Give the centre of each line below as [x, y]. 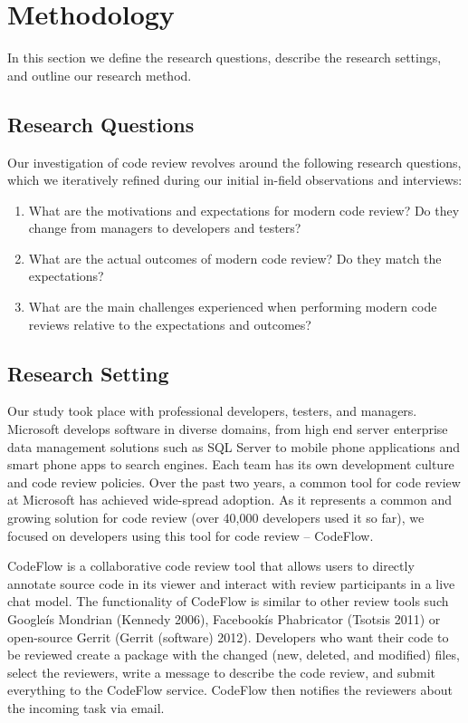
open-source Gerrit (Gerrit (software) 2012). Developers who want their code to [228, 636]
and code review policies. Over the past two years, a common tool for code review [234, 482]
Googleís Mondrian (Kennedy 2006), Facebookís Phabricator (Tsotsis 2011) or [224, 619]
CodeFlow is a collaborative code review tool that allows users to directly [211, 566]
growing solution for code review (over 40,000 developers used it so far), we [216, 518]
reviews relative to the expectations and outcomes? [170, 324]
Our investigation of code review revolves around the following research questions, [234, 162]
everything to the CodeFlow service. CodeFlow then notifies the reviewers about [230, 690]
